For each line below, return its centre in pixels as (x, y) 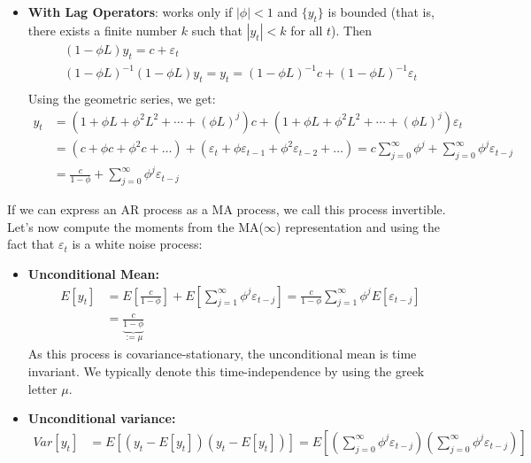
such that (217, 30)
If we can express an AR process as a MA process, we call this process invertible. (227, 209)
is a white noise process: (137, 244)
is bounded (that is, (381, 12)
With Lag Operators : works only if (130, 12)
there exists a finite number (103, 30)
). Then (352, 30)
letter (42, 388)
